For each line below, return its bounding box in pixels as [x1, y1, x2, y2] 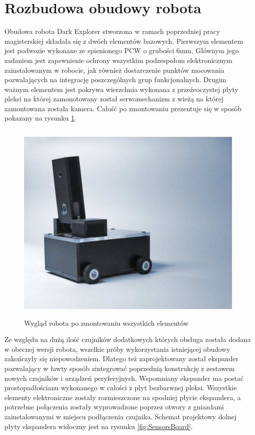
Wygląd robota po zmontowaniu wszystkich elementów [24, 317, 189, 328]
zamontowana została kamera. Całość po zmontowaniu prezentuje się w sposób [4, 103, 242, 113]
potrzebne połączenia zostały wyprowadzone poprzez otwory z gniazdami [4, 402, 224, 412]
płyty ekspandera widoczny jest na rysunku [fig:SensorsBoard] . [4, 421, 193, 431]
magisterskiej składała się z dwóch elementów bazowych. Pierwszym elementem [4, 35, 243, 46]
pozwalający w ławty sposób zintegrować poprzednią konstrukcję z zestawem [4, 363, 235, 373]
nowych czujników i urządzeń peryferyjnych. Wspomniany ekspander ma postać [4, 373, 244, 383]
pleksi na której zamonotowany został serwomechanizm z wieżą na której [4, 93, 224, 104]
